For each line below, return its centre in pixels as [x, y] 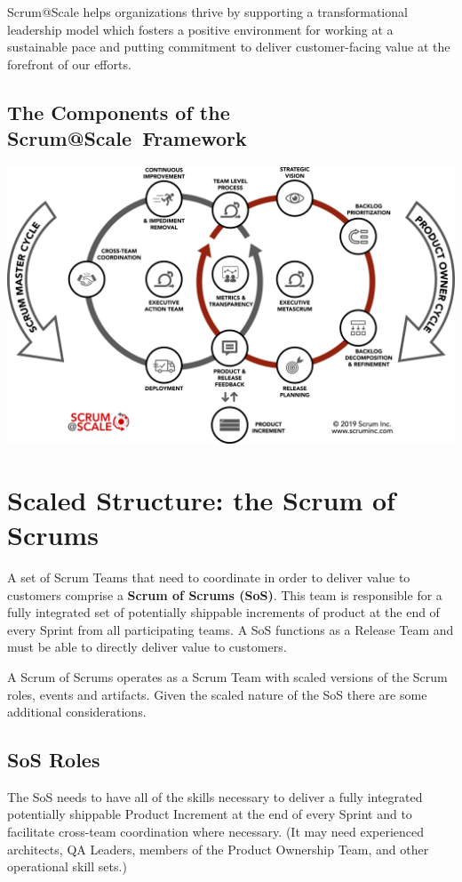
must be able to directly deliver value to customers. [147, 647]
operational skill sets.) [67, 866]
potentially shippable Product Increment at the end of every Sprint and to [210, 814]
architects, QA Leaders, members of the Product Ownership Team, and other [218, 849]
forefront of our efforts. [69, 64]
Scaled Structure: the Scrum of [201, 499]
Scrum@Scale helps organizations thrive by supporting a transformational [207, 12]
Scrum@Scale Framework [127, 138]
